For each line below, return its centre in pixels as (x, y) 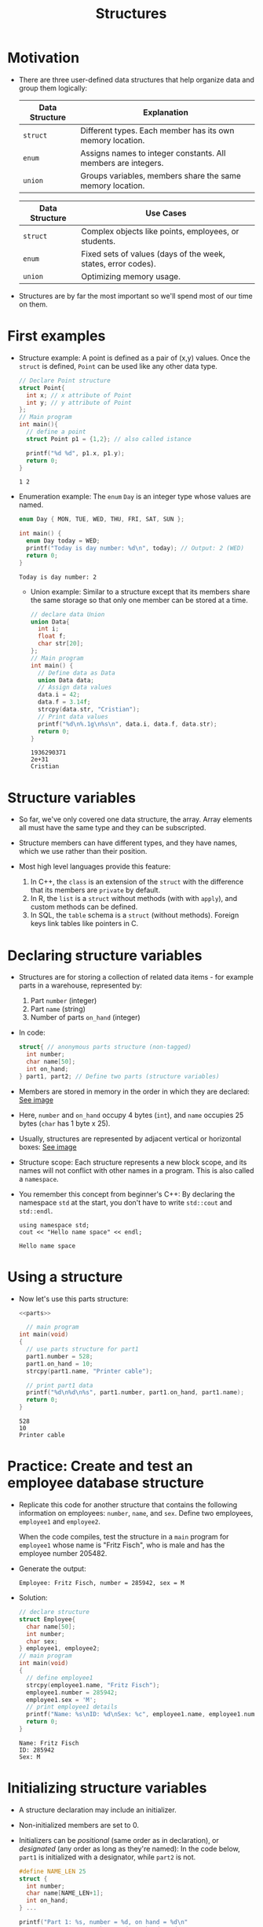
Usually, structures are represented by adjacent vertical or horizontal (130, 1138)
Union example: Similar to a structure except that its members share (140, 591)
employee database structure (106, 1483)
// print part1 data (60, 1385)
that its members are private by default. (95, 890)
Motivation (44, 58)
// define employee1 (60, 1678)
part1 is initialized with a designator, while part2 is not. (107, 1857)
